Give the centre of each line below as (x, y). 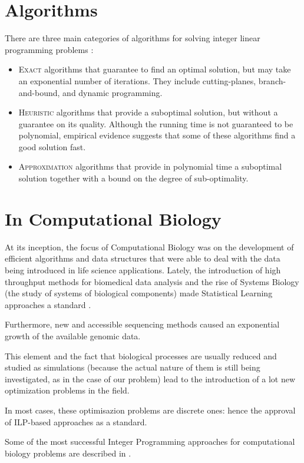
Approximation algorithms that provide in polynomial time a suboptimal (150, 166)
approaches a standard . (48, 304)
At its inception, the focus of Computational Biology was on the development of (149, 247)
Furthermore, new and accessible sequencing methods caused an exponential (142, 324)
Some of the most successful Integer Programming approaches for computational (150, 441)
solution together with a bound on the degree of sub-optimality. (133, 178)
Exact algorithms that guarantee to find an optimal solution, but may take (155, 69)
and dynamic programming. (113, 92)
